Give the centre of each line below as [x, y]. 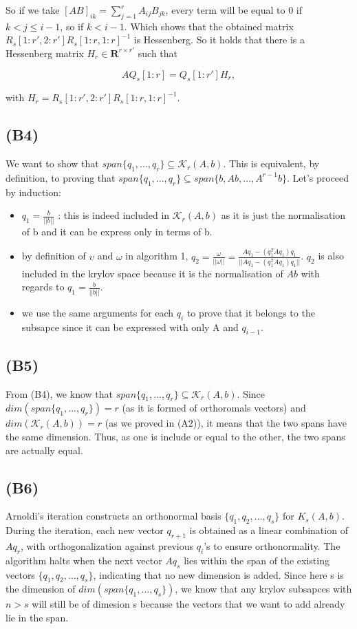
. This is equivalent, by [271, 163]
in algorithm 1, [157, 256]
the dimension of [41, 589]
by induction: [33, 192]
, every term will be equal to [225, 10]
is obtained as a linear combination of [269, 530]
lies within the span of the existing [257, 560]
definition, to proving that [61, 177]
